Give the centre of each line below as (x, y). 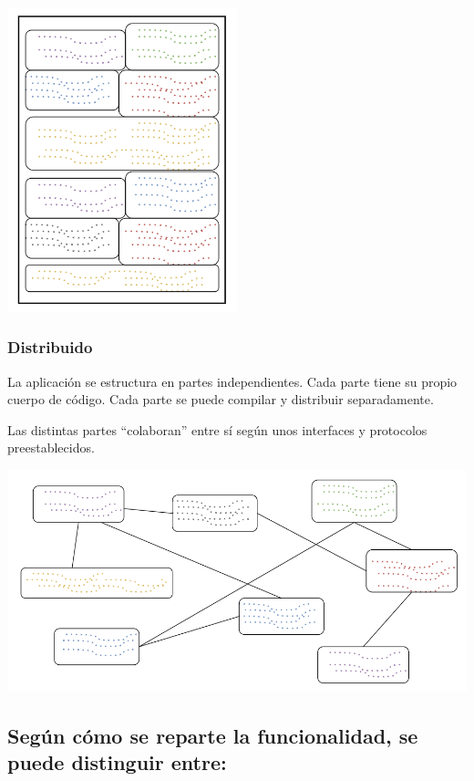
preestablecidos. (51, 448)
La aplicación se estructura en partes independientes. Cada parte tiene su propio (232, 381)
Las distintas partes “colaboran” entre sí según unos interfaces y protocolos (217, 429)
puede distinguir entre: (117, 762)
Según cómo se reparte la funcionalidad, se (213, 735)
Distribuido (50, 347)
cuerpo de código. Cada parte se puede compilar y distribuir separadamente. (221, 399)
